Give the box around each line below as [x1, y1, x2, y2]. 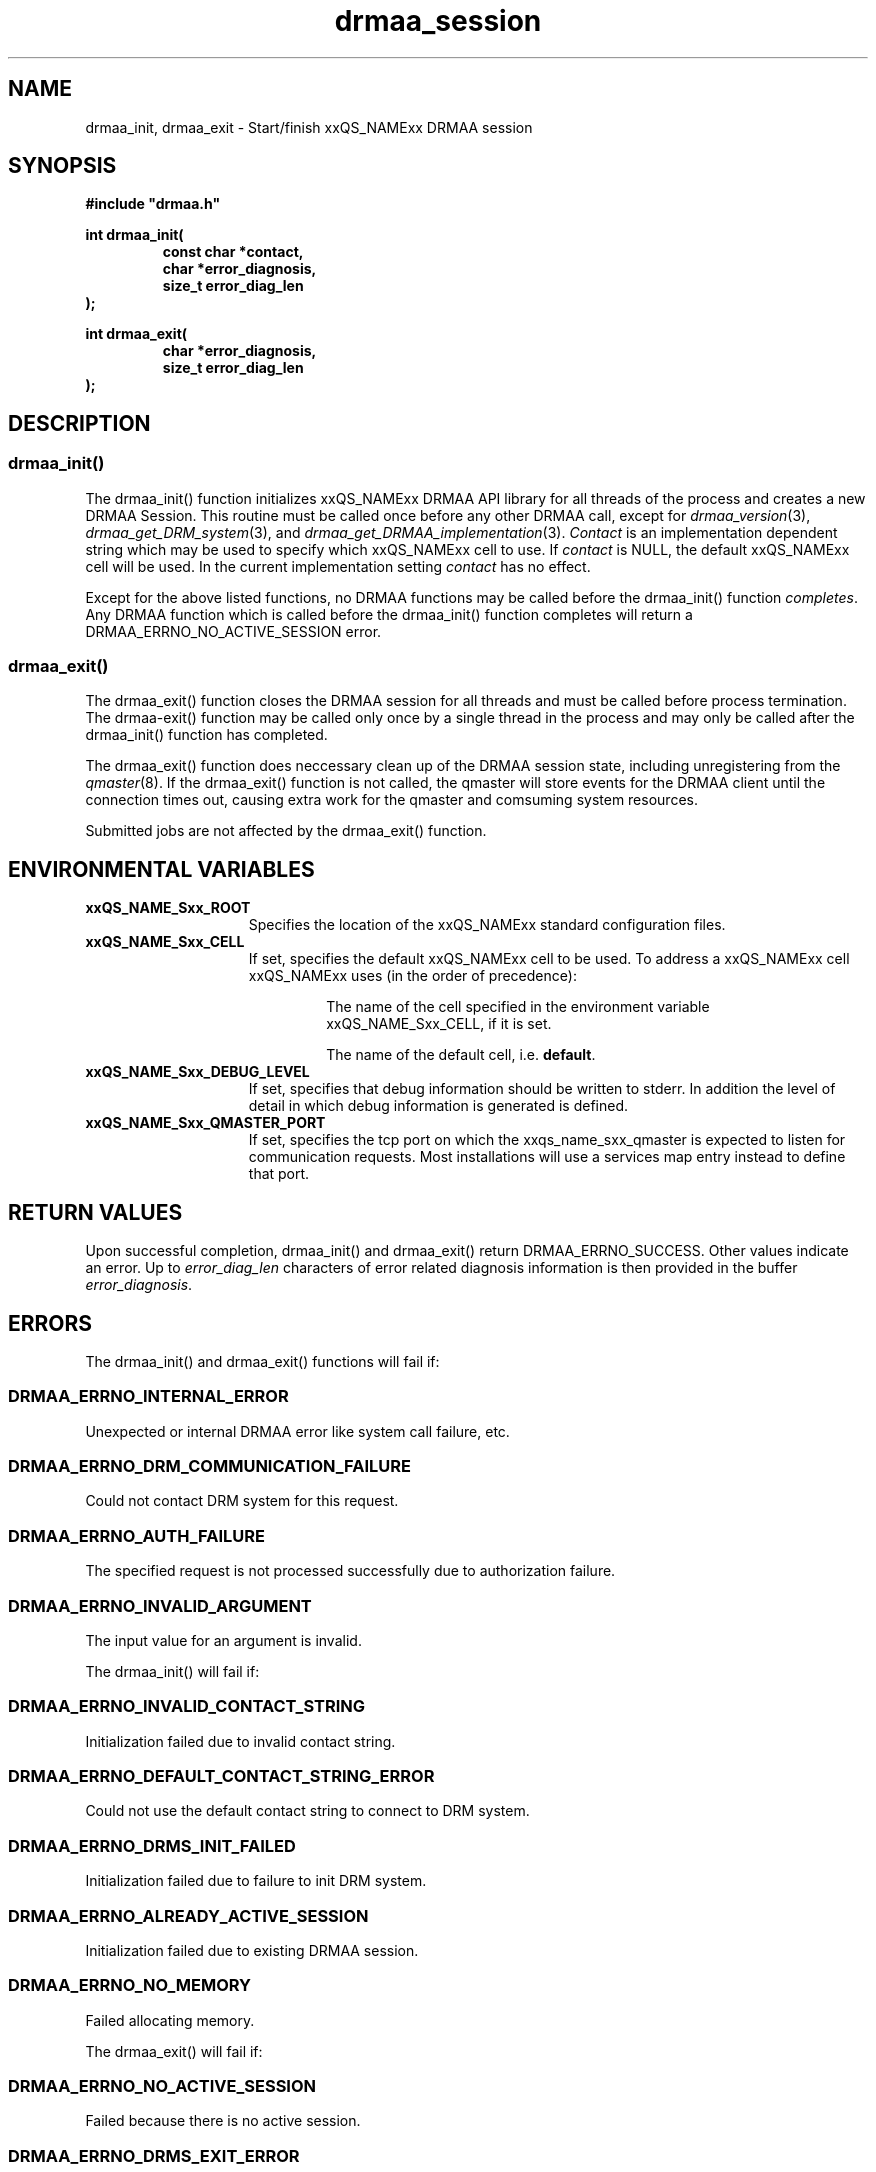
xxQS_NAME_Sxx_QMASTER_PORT [85, 1114, 326, 1132]
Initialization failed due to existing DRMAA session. [85, 1941, 419, 1959]
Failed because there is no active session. [85, 2112, 361, 2130]
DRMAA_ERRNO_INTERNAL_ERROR [8, 1386, 289, 1407]
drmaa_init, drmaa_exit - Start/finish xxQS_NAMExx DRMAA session [85, 118, 533, 136]
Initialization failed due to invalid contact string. [85, 1732, 396, 1750]
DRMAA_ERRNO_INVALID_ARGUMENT [8, 1595, 312, 1616]
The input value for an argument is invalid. [85, 1631, 362, 1649]
